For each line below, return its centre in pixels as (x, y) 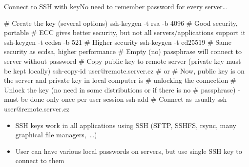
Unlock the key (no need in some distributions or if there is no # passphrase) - (122, 89)
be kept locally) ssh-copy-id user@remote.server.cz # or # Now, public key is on (124, 70)
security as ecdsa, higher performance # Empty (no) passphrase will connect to (123, 51)
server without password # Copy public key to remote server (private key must (123, 61)
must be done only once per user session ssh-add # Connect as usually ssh (115, 99)
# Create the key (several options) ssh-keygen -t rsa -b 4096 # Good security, (121, 23)
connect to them (40, 160)
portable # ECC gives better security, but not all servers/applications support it (125, 32)
